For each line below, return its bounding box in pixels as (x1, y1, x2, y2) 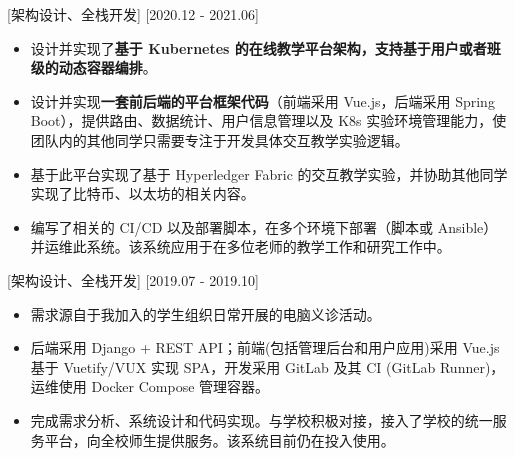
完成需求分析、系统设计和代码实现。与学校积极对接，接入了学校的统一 (30, 409, 493, 430)
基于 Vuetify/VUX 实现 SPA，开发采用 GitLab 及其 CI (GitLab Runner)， (30, 356, 505, 377)
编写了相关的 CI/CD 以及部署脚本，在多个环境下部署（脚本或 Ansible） (30, 216, 498, 237)
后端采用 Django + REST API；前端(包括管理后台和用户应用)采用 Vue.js (30, 337, 500, 358)
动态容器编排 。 (58, 57, 157, 78)
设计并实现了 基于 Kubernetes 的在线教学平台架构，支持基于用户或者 (30, 37, 487, 58)
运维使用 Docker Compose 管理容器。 (30, 376, 270, 397)
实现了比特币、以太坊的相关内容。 (30, 183, 255, 204)
